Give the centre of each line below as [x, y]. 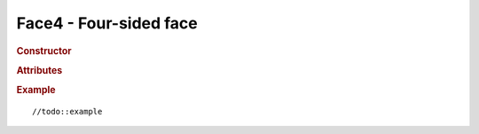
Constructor [44, 51]
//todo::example [67, 111]
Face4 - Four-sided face [107, 23]
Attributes [39, 70]
